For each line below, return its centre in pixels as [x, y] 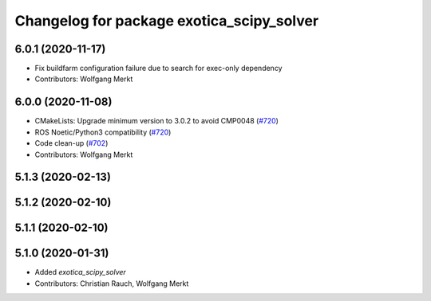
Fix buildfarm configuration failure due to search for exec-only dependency [158, 68]
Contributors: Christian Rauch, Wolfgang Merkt [112, 283]
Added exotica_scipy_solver [81, 272]
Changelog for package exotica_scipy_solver [167, 21]
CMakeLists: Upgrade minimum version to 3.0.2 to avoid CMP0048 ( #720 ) [157, 121]
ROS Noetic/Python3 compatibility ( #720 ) [103, 132]
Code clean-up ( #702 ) [71, 143]
